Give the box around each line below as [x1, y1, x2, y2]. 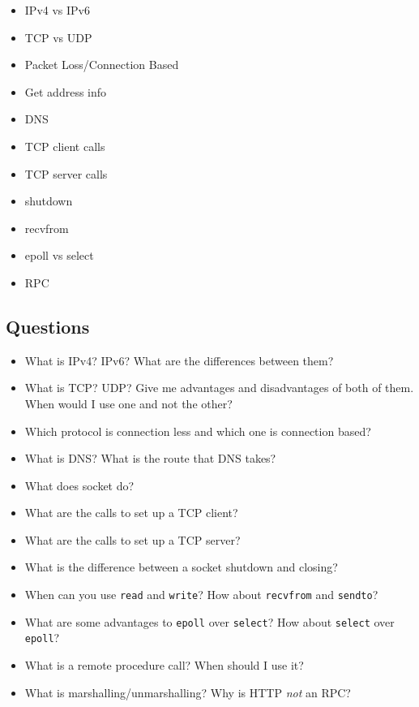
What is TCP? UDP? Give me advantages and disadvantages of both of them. [24, 379, 414, 396]
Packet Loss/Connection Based [24, 56, 179, 73]
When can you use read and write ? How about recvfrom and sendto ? [24, 586, 378, 603]
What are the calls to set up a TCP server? [24, 531, 241, 548]
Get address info [24, 83, 107, 100]
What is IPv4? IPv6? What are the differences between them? [24, 351, 334, 369]
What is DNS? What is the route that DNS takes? [24, 450, 276, 467]
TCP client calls [24, 137, 105, 154]
